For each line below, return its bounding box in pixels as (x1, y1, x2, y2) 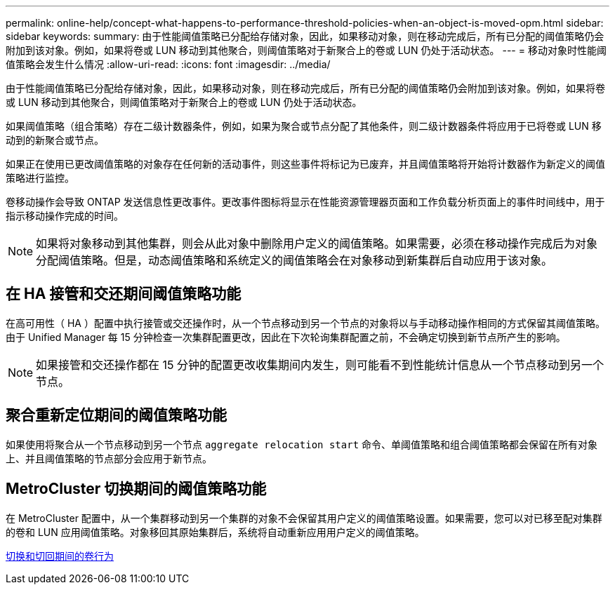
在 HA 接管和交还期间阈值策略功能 (6, 285, 242, 303)
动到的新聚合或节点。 (6, 134, 104, 146)
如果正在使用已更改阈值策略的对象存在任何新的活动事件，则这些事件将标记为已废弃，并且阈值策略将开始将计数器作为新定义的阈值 (6, 158, 605, 170)
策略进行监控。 (6, 172, 74, 184)
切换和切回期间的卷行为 (6, 549, 114, 562)
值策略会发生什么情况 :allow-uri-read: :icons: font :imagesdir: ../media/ (6, 58, 331, 70)
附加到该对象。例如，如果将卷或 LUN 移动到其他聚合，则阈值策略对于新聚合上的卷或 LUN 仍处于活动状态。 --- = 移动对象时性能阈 (6, 44, 607, 56)
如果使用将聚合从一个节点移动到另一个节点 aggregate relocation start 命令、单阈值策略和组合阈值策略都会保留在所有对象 (6, 438, 598, 450)
